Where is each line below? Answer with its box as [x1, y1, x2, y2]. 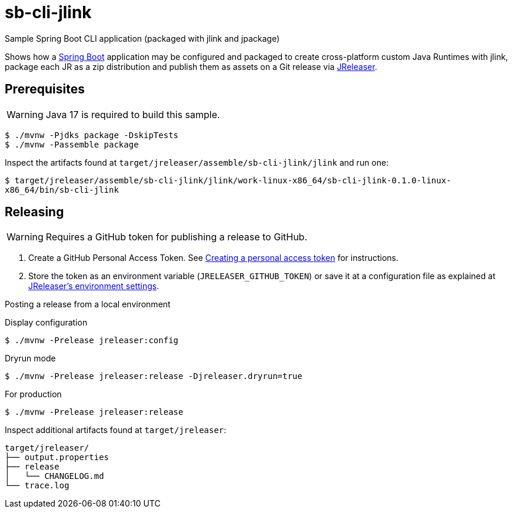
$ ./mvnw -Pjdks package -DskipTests [5, 130, 179, 140]
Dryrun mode [5, 353, 56, 364]
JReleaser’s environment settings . [28, 281, 159, 291]
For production [5, 389, 62, 400]
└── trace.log [5, 481, 69, 491]
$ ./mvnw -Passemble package [5, 139, 139, 149]
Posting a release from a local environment [5, 299, 171, 310]
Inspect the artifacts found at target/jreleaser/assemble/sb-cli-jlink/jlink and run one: [5, 157, 389, 167]
